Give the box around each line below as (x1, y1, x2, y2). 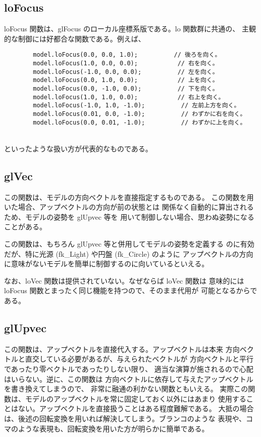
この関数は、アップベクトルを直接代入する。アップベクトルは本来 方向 (4, 343, 240, 354)
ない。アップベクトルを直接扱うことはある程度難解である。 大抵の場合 (18, 403, 254, 414)
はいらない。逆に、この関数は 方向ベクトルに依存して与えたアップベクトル (4, 373, 253, 384)
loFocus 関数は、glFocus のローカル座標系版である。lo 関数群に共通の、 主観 (4, 23, 256, 34)
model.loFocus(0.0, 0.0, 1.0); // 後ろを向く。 (33, 51, 221, 59)
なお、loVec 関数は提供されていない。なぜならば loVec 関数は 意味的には (4, 275, 244, 286)
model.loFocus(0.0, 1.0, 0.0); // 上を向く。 (33, 76, 219, 84)
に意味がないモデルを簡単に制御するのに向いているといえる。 (4, 258, 209, 269)
